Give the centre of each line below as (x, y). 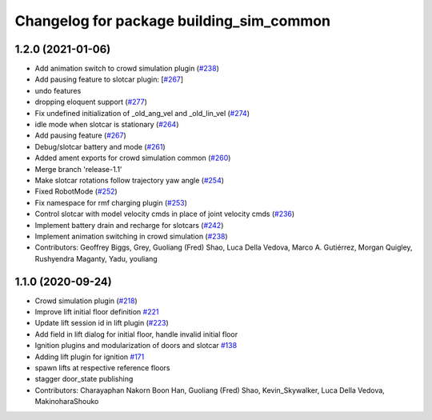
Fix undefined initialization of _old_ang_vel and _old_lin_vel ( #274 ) (142, 113)
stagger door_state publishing (84, 379)
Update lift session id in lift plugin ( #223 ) (102, 323)
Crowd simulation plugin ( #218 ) (86, 301)
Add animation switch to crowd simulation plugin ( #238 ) (127, 69)
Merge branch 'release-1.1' (79, 169)
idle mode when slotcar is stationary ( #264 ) (107, 125)
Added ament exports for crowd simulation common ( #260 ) (133, 158)
